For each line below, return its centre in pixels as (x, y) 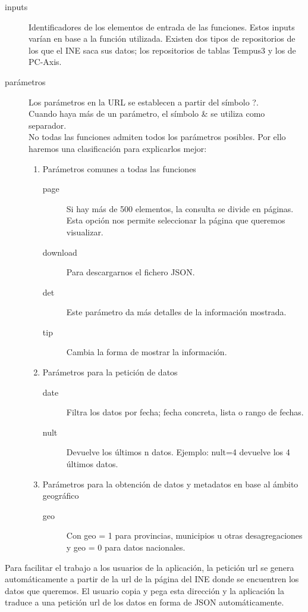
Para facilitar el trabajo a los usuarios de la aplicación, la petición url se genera (150, 567)
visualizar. (85, 232)
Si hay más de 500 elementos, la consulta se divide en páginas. (180, 208)
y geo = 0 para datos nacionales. (126, 547)
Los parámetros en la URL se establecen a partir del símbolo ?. (144, 102)
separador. (48, 125)
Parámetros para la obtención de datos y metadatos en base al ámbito (170, 484)
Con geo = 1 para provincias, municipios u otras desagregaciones (184, 535)
